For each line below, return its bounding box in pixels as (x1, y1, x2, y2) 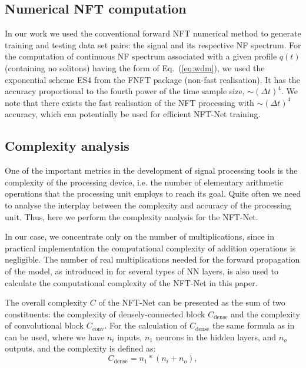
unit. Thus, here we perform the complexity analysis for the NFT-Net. (5, 210, 258, 223)
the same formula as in (212, 319, 295, 331)
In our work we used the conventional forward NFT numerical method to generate (5, 27, 301, 39)
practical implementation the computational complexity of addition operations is (5, 241, 296, 254)
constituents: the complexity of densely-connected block (5, 307, 205, 320)
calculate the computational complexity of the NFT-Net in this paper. (5, 276, 258, 289)
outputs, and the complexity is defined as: (5, 342, 156, 354)
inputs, (117, 330, 142, 343)
